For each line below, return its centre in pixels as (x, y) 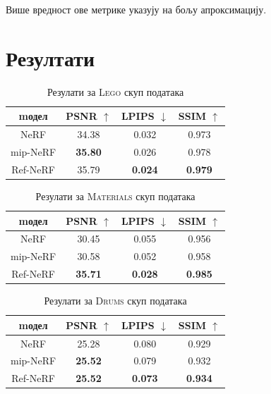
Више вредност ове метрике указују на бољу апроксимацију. (136, 9)
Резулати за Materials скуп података (115, 196)
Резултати (50, 57)
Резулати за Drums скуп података (115, 301)
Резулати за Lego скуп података (115, 91)
